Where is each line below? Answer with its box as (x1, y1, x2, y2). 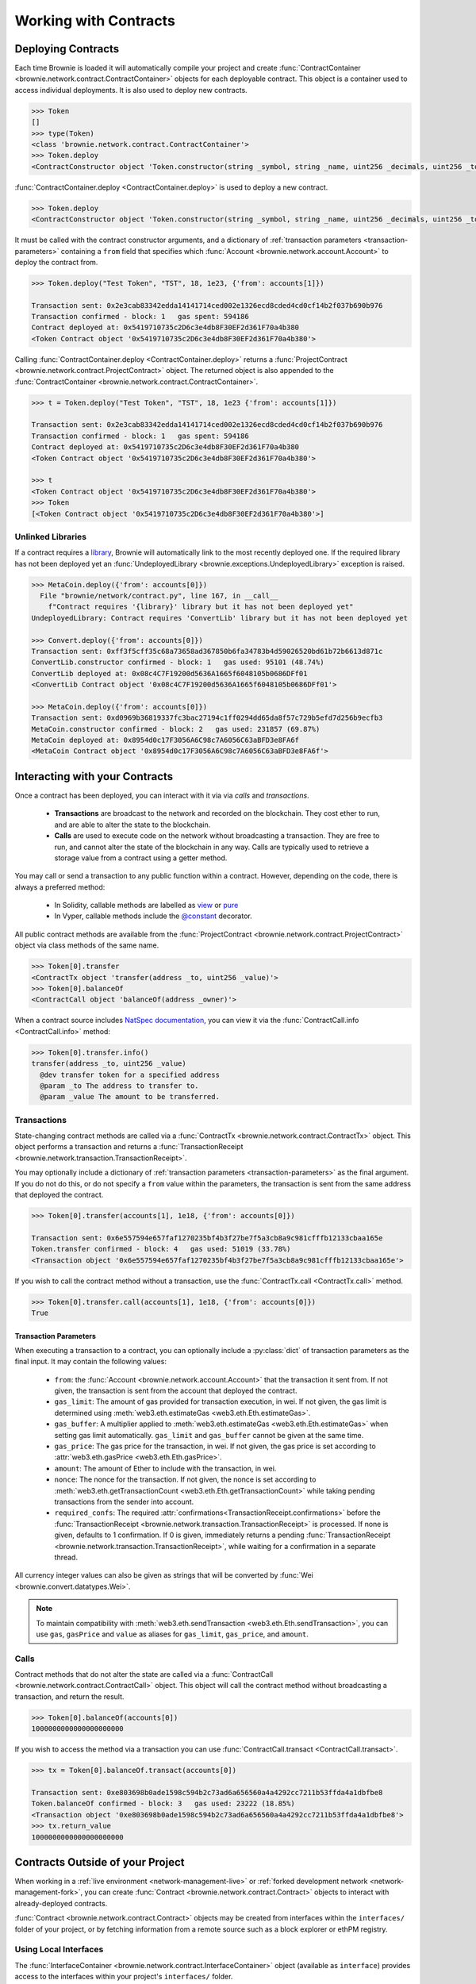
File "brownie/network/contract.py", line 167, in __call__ (40, 591, 278, 600)
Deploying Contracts (14, 42, 120, 56)
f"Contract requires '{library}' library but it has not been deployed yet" (48, 602, 354, 611)
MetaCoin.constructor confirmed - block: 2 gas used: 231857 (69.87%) (31, 725, 321, 733)
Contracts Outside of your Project (14, 1855, 185, 1869)
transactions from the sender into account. (54, 1497, 194, 1506)
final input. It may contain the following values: (14, 1357, 167, 1367)
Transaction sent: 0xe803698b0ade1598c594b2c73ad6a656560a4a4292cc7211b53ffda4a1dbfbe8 (31, 1788, 383, 1797)
